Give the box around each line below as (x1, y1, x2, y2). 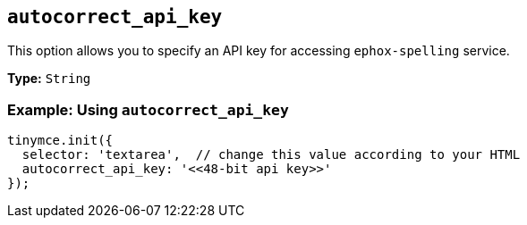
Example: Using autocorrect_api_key (7, 100, 289, 119)
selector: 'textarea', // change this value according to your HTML (21, 147, 521, 162)
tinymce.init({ (7, 133, 114, 148)
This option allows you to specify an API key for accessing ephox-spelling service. (7, 43, 510, 59)
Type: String (7, 71, 91, 87)
